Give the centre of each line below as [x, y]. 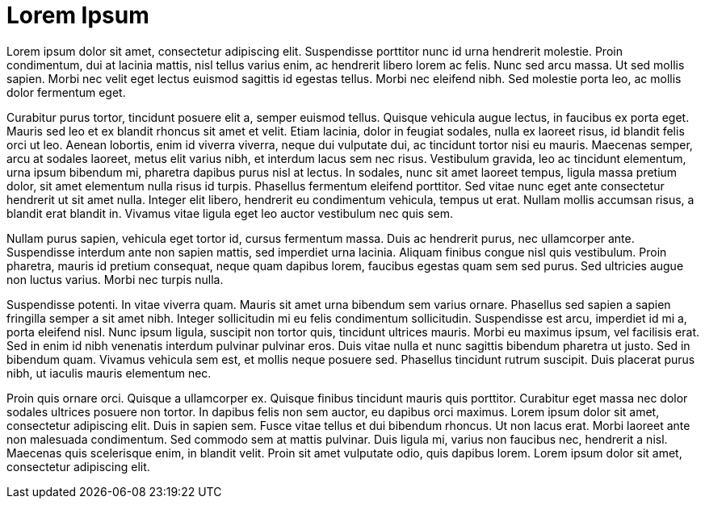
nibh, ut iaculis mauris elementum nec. [109, 373]
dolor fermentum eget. [66, 92]
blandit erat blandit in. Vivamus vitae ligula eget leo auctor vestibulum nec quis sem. [230, 213]
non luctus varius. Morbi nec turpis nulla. [115, 279]
